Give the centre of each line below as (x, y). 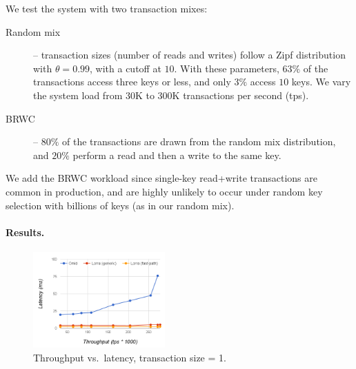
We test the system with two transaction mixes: (107, 8)
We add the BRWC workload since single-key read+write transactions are (161, 178)
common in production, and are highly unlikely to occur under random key (164, 191)
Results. (25, 232)
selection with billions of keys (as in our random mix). (120, 205)
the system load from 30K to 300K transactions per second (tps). (171, 95)
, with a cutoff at (126, 68)
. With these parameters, (227, 68)
